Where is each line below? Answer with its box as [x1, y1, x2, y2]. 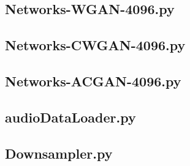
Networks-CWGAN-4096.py [5, 36, 186, 55]
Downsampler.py [5, 143, 113, 162]
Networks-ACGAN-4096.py [5, 71, 181, 90]
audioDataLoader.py [5, 107, 136, 126]
